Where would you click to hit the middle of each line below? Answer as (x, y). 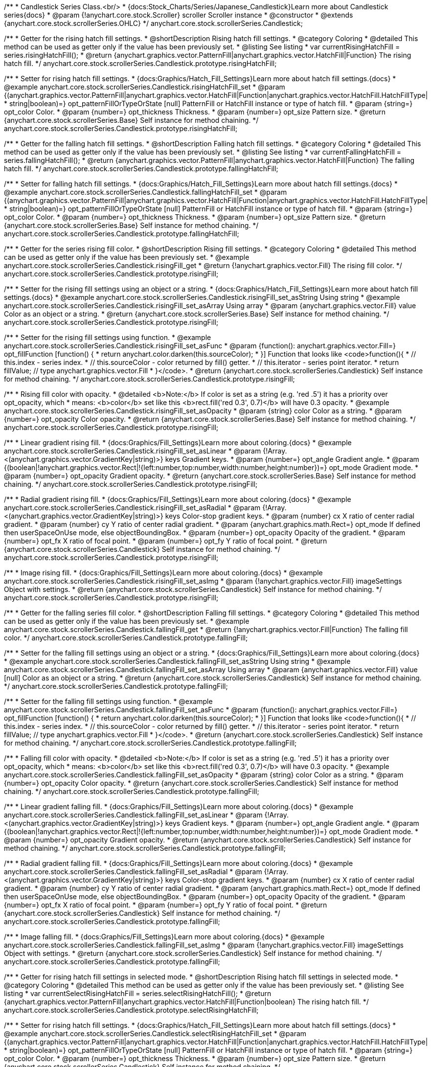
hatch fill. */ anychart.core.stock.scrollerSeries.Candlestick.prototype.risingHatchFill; (140, 63)
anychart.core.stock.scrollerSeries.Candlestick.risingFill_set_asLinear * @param (133, 451)
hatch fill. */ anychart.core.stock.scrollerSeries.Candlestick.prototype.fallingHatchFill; (141, 169)
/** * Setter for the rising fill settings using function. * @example (108, 337)
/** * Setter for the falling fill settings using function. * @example (108, 701)
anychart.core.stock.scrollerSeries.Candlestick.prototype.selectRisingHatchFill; (131, 1010)
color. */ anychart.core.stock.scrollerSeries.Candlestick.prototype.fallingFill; (126, 638)
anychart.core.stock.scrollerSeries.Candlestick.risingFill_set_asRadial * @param (132, 508)
